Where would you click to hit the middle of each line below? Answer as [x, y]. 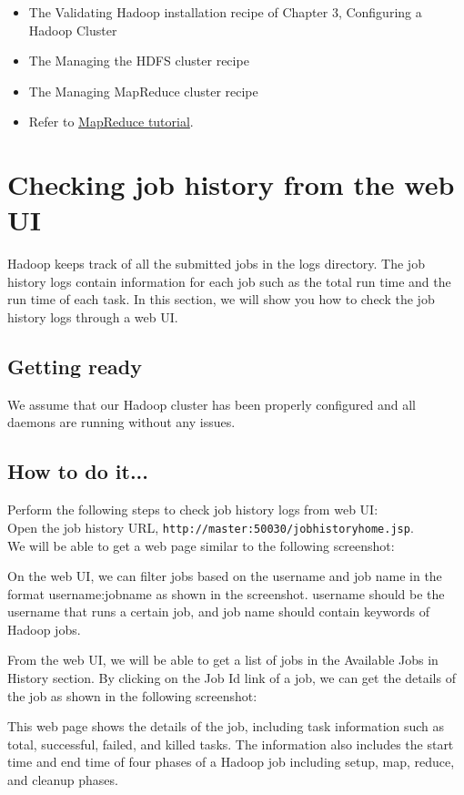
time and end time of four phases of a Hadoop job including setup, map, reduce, [231, 762]
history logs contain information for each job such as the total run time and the [229, 281]
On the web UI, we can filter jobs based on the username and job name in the [225, 576]
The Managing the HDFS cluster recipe [139, 61]
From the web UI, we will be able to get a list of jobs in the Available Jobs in [223, 660]
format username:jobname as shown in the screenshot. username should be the [226, 593]
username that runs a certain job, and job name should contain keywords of [219, 612]
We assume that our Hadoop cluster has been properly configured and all [212, 404]
